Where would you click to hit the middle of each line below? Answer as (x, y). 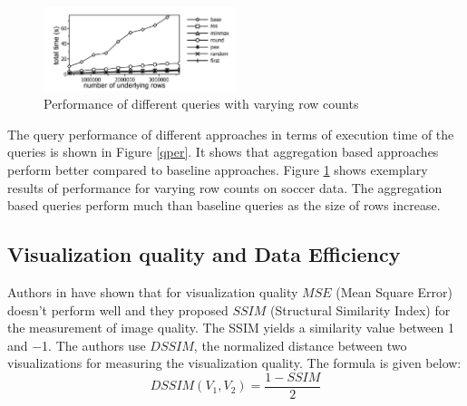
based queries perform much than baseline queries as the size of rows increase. (224, 205)
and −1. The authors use (77, 345)
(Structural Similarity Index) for (360, 309)
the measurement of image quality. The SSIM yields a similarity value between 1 (231, 328)
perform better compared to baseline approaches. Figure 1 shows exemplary (218, 170)
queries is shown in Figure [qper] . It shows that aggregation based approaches (223, 152)
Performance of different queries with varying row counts (201, 104)
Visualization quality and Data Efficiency (204, 254)
